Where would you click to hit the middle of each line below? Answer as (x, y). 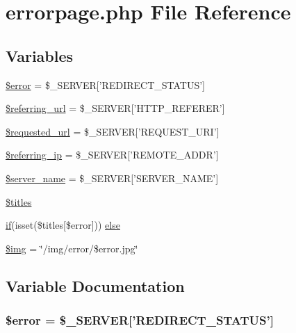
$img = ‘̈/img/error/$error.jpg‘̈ (72, 248)
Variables (40, 55)
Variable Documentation (95, 285)
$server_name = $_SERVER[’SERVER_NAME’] (112, 178)
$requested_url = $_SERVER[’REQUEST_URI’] (113, 131)
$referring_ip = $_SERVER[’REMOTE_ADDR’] (112, 155)
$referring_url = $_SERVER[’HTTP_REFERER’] (115, 108)
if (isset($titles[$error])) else (63, 225)
